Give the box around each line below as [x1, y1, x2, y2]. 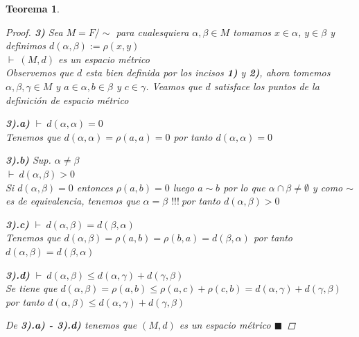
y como [312, 180, 343, 194]
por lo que [223, 180, 265, 194]
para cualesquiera [116, 24, 189, 39]
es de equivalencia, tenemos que [6, 193, 140, 208]
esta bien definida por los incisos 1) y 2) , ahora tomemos [85, 65, 331, 80]
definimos [6, 38, 46, 53]
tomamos [233, 24, 271, 39]
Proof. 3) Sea [6, 24, 63, 39]
